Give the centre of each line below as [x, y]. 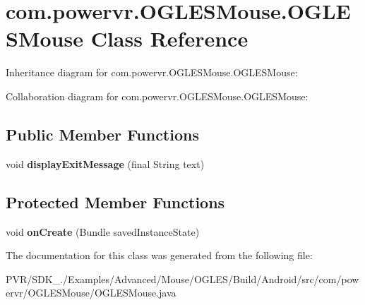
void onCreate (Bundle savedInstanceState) [103, 231]
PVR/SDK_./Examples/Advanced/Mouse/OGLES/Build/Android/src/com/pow [182, 279]
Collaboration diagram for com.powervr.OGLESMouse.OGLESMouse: [157, 96]
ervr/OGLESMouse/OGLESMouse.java [91, 293]
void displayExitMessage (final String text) [105, 163]
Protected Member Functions [115, 202]
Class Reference [169, 38]
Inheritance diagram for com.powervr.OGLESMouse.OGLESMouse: [152, 72]
